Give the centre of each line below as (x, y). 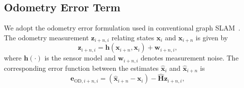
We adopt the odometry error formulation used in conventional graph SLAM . (122, 28)
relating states (133, 37)
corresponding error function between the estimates (81, 68)
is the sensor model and (80, 58)
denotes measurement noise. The (189, 58)
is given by (212, 37)
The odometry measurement (46, 37)
